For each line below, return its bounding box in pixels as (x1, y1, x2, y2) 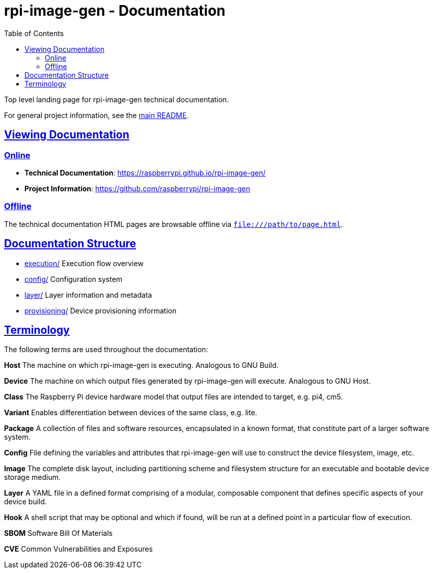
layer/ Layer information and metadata (24, 290, 152, 299)
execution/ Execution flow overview (24, 259, 144, 268)
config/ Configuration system (24, 274, 123, 283)
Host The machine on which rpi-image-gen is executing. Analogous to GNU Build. (4, 361, 279, 370)
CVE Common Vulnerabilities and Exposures (4, 545, 153, 554)
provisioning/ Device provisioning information (24, 306, 177, 315)
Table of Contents (4, 28, 64, 38)
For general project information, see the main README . (4, 110, 189, 120)
